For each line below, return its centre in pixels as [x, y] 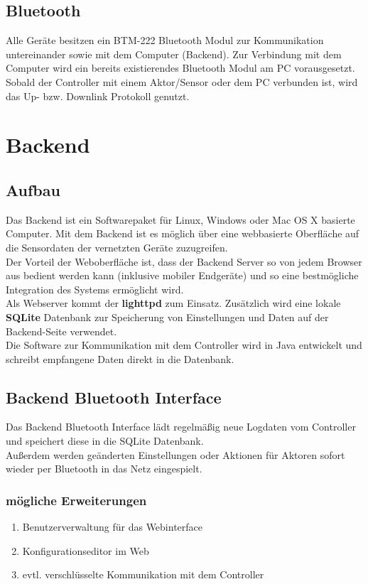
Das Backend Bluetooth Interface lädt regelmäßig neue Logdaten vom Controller [181, 427]
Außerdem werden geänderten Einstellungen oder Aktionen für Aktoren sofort [175, 454]
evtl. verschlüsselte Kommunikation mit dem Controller [143, 574]
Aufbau [33, 189]
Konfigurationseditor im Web [86, 550]
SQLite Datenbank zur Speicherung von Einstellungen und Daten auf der [167, 317]
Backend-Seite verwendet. [61, 331]
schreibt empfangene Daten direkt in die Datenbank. [120, 358]
